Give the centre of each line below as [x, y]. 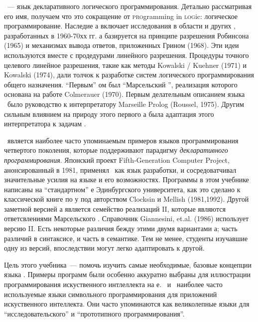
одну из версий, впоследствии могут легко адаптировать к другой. [104, 248]
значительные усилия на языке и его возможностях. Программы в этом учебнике [127, 179]
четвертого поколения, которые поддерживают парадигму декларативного [116, 150]
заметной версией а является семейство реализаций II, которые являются [115, 208]
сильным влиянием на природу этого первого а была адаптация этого [109, 114]
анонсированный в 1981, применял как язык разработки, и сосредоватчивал [120, 169]
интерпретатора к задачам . [45, 124]
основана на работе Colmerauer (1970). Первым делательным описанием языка [125, 94]
